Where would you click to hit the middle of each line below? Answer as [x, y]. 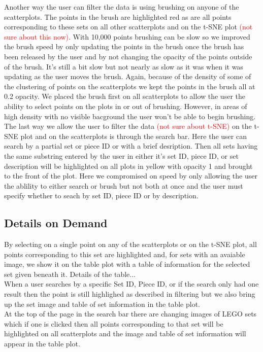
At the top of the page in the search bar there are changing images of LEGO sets [130, 314]
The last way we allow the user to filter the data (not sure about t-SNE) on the [128, 126]
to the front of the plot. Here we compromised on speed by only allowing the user [131, 176]
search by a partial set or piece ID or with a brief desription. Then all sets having [131, 146]
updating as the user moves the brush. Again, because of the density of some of [128, 76]
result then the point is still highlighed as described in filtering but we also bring [130, 294]
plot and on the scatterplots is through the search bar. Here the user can [134, 136]
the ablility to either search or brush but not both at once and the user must [124, 185]
